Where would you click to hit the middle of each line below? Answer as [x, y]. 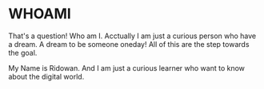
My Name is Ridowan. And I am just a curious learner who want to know [127, 68]
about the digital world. [46, 76]
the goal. [23, 52]
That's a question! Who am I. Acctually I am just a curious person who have [132, 36]
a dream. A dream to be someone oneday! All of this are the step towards [129, 44]
